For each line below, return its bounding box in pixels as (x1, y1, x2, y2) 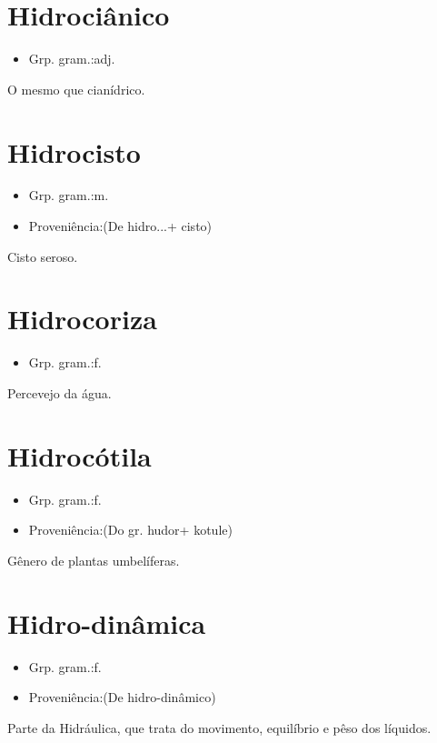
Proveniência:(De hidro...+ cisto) (28, 216, 213, 236)
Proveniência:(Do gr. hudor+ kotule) (28, 520, 233, 539)
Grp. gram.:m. (28, 186, 109, 205)
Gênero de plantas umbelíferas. (7, 550, 180, 569)
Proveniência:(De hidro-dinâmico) (28, 688, 216, 707)
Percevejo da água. (7, 383, 112, 402)
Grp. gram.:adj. (28, 49, 115, 68)
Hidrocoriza (7, 300, 157, 337)
